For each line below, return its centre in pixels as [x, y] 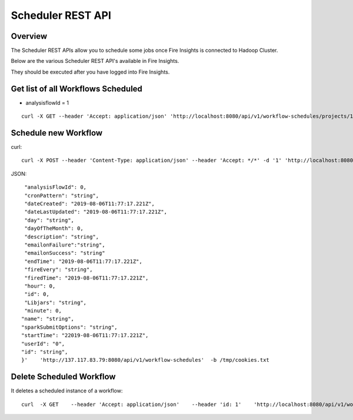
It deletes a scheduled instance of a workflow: [67, 391]
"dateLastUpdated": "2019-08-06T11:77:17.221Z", [96, 212]
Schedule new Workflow [57, 133]
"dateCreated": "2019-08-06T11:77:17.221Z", [90, 204]
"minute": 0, [43, 311]
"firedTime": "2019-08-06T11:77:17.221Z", [86, 278]
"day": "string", [49, 220]
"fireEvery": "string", [59, 270]
